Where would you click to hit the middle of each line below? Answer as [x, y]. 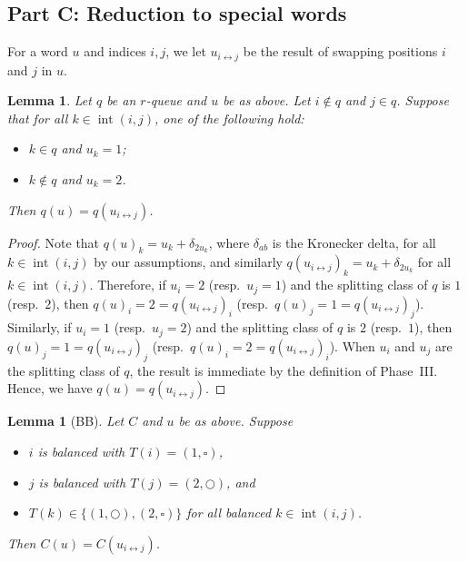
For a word [38, 51]
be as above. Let [267, 100]
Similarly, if [40, 327]
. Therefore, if [128, 285]
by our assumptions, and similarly [188, 262]
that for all [38, 118]
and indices [115, 51]
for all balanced [229, 513]
